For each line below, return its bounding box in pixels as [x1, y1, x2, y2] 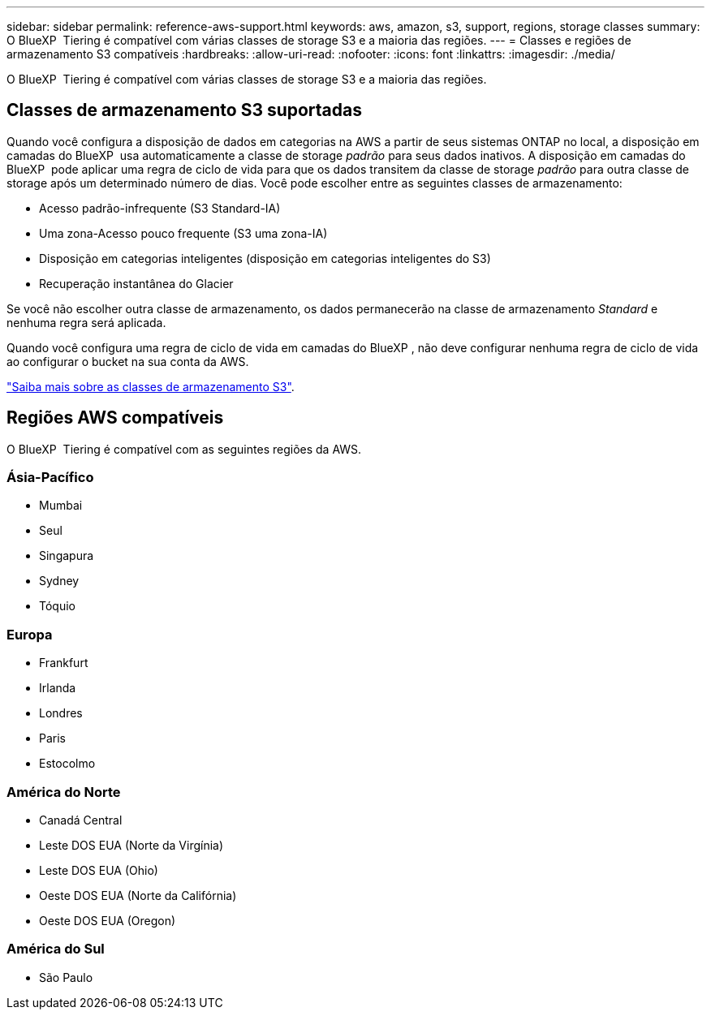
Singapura [39, 549, 94, 563]
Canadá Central [39, 812, 123, 827]
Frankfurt [39, 656, 88, 670]
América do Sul [6, 941, 105, 958]
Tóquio [39, 599, 75, 613]
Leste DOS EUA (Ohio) [39, 863, 158, 877]
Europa [6, 626, 53, 643]
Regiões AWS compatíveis [6, 407, 224, 428]
